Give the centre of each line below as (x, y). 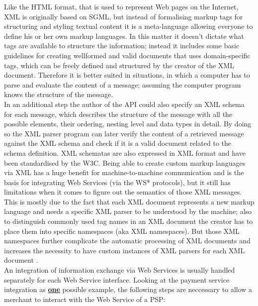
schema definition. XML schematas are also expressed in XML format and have (125, 153)
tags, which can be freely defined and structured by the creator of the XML (119, 65)
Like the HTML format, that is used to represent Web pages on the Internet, (121, 6)
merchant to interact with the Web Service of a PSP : (85, 299)
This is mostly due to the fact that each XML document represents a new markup (129, 201)
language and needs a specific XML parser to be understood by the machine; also (128, 211)
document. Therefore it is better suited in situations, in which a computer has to (127, 75)
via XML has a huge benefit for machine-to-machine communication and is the (124, 172)
